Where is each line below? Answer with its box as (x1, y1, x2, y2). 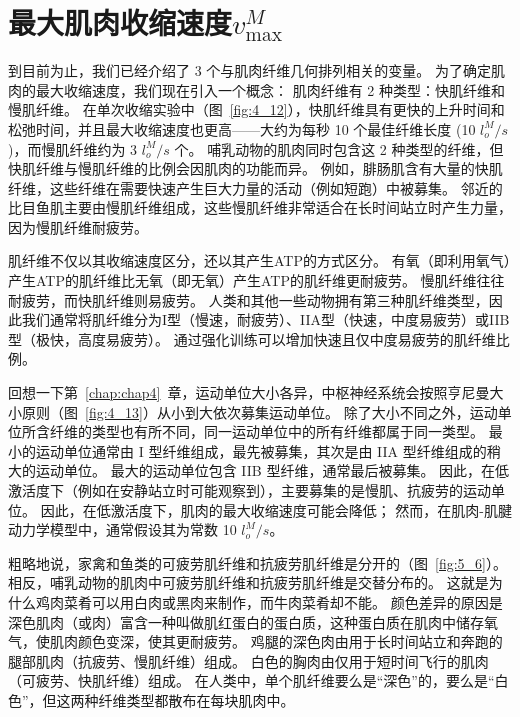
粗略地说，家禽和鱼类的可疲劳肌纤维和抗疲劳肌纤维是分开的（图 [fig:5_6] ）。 (8, 552, 507, 573)
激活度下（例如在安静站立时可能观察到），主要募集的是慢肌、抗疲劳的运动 (8, 480, 491, 500)
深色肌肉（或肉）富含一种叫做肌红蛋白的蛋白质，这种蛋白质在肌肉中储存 (8, 611, 484, 632)
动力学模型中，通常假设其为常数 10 (8, 519, 237, 540)
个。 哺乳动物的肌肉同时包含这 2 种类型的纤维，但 (174, 138, 504, 159)
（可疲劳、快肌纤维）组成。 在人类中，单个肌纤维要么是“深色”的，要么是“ (8, 670, 495, 691)
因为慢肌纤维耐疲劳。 (8, 216, 148, 237)
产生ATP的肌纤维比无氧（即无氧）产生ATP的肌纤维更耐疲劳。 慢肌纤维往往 (8, 270, 505, 291)
